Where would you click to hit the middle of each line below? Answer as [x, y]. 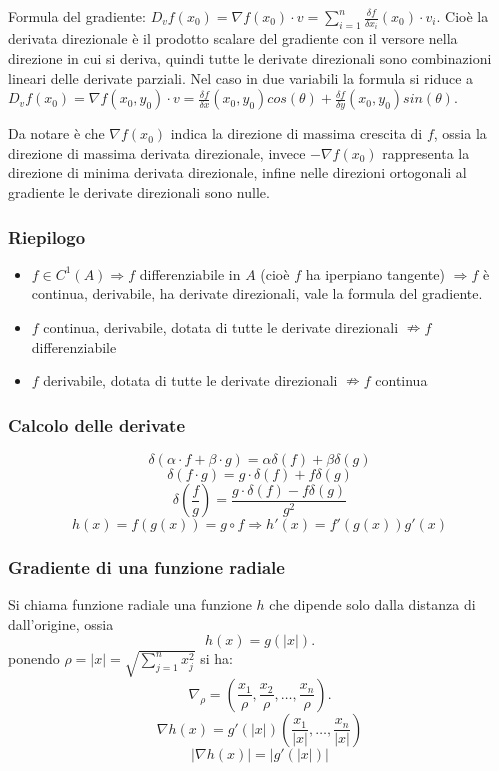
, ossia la [460, 133]
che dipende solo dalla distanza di [372, 604]
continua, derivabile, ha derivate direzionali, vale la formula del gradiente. [257, 293]
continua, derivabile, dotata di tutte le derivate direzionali [221, 327]
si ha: [217, 658]
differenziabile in [190, 273]
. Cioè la [462, 16]
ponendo [34, 658]
